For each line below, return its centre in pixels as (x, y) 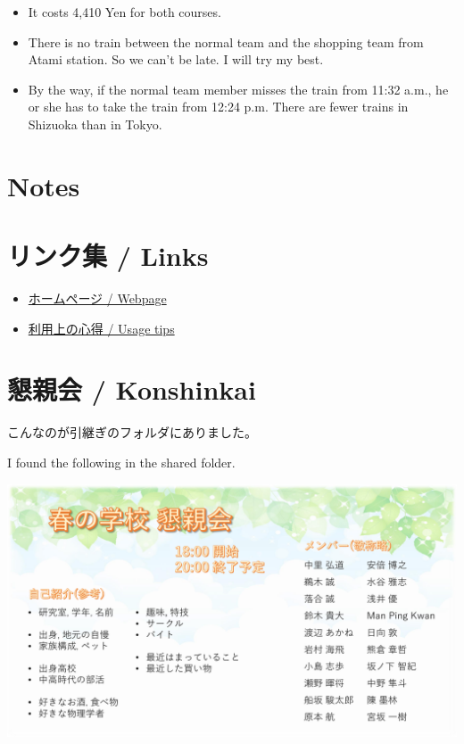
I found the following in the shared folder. (121, 462)
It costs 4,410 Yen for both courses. (124, 12)
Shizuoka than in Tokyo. (95, 124)
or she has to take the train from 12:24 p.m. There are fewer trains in (218, 107)
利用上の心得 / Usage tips (101, 328)
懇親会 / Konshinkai (132, 389)
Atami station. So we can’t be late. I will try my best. (176, 59)
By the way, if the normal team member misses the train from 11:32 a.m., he (238, 89)
